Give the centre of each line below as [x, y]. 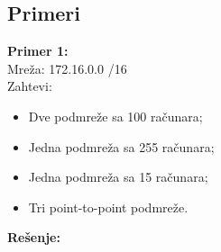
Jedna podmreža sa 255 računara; [121, 146]
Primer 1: [38, 51]
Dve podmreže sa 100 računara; [115, 116]
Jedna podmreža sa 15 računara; [118, 177]
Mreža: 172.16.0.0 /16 [67, 68]
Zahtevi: [30, 86]
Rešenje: [34, 237]
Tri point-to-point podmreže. [108, 207]
